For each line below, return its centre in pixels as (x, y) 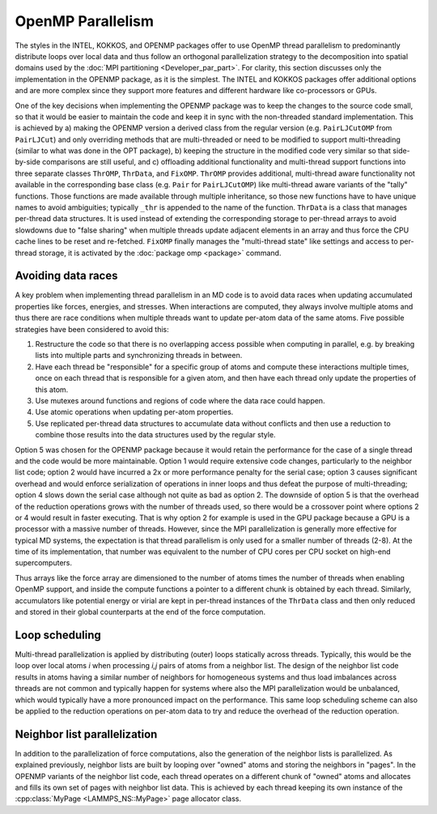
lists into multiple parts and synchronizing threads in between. (139, 356)
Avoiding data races (66, 276)
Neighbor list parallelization (86, 734)
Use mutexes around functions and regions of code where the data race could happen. (180, 401)
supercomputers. (44, 563)
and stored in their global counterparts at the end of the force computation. (140, 612)
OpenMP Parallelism (84, 21)
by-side (28, 162)
